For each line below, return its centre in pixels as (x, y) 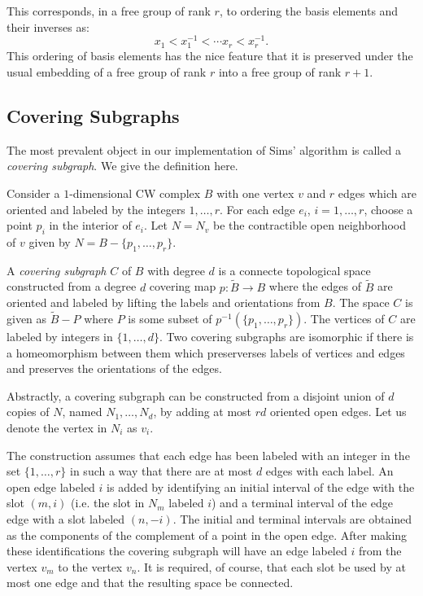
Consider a (33, 193)
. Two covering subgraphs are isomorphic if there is (286, 336)
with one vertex (255, 193)
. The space (361, 302)
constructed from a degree (72, 286)
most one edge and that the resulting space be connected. (150, 583)
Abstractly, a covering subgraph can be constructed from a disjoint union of (196, 395)
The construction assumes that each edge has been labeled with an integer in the (208, 455)
